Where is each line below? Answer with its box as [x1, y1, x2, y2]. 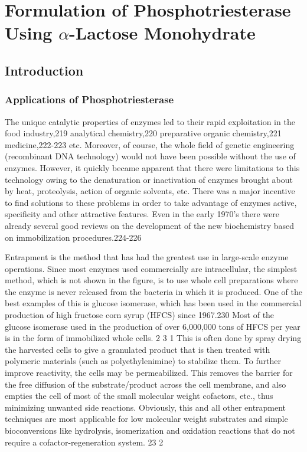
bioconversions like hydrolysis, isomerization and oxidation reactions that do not [5, 424, 295, 436]
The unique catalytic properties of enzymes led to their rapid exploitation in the [5, 115, 295, 127]
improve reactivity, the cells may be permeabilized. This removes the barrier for [5, 366, 293, 379]
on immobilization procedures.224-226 [5, 231, 142, 243]
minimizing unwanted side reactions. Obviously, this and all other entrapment [5, 401, 286, 413]
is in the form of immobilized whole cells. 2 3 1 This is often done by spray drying [5, 332, 302, 344]
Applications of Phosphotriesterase [5, 92, 174, 107]
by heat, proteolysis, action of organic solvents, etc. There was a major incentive [5, 185, 295, 197]
